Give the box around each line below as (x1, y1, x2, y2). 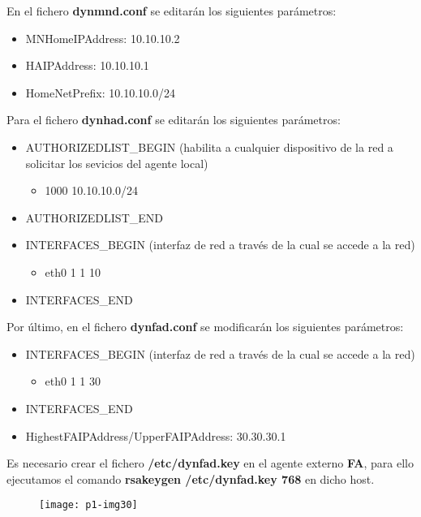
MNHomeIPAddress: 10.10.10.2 (25, 29, 180, 46)
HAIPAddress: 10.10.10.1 (25, 57, 149, 74)
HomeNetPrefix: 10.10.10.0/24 (25, 84, 175, 101)
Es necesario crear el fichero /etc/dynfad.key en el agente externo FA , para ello (6, 455, 414, 472)
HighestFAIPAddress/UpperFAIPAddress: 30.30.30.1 (25, 427, 286, 444)
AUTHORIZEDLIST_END (25, 209, 163, 226)
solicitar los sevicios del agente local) (25, 154, 208, 171)
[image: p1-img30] (39, 499, 138, 511)
